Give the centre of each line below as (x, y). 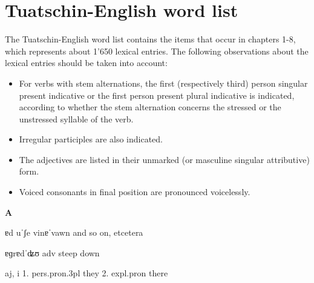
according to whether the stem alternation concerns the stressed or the (150, 107)
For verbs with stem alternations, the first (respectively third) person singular (163, 83)
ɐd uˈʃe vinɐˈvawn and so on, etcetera (74, 232)
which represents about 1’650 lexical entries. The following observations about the (157, 51)
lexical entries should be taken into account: (86, 63)
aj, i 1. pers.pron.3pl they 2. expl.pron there (87, 273)
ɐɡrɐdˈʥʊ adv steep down (52, 252)
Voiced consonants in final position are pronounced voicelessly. (135, 192)
